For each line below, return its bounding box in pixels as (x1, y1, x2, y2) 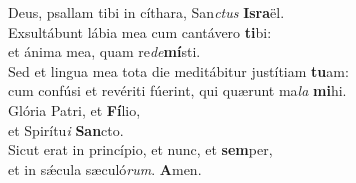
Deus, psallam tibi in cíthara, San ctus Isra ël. (8, 2, 285, 22)
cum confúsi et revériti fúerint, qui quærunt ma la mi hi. (8, 80, 347, 101)
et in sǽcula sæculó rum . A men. (8, 158, 202, 179)
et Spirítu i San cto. (8, 119, 124, 140)
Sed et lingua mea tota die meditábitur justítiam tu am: (8, 60, 349, 81)
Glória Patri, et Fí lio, (8, 99, 141, 120)
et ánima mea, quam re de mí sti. (8, 41, 201, 62)
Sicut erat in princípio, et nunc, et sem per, (8, 139, 273, 160)
